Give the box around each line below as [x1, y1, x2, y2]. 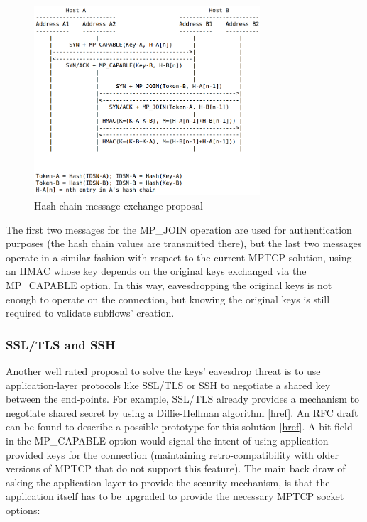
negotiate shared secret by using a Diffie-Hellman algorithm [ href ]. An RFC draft [6, 405, 358, 420]
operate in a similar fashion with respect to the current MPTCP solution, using [6, 249, 352, 264]
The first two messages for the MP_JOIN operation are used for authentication [6, 222, 352, 236]
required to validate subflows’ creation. [6, 305, 175, 320]
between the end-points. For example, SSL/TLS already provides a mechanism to [6, 391, 359, 406]
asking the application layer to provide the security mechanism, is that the [6, 474, 330, 489]
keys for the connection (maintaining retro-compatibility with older [46, 447, 339, 462]
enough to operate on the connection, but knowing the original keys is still [6, 291, 330, 306]
